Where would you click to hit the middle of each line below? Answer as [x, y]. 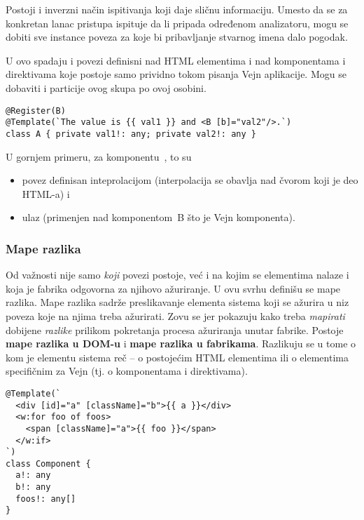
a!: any [33, 475]
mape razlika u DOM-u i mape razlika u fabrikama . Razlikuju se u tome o [181, 344]
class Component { [48, 464]
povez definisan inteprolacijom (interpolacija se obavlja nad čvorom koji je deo [190, 180]
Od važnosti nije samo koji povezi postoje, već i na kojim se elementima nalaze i [177, 275]
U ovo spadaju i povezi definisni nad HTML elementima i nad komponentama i [176, 60]
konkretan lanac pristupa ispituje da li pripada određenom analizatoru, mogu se [177, 23]
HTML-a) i [46, 193]
